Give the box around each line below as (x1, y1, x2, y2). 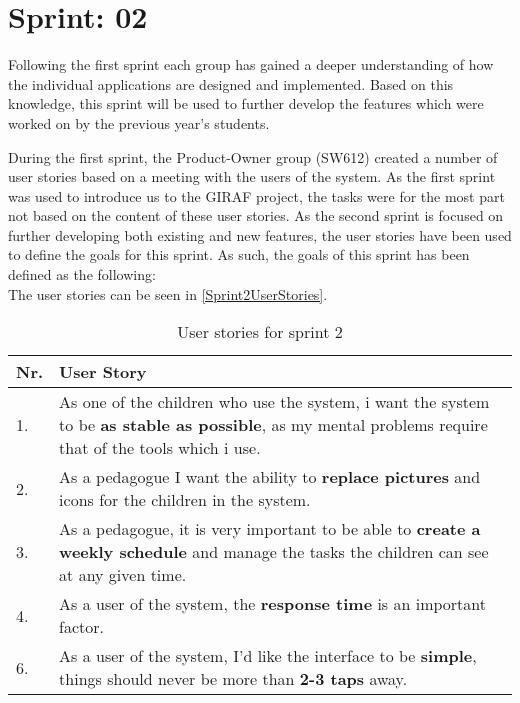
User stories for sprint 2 (177, 320, 343, 344)
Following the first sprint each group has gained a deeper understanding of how (8, 54, 494, 75)
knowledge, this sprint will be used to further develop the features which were (8, 93, 484, 114)
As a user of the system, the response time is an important (59, 592, 486, 616)
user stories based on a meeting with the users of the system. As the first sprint (8, 166, 496, 187)
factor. (59, 615, 105, 639)
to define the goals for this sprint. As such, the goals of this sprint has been (8, 244, 470, 265)
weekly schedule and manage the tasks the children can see (59, 540, 489, 564)
